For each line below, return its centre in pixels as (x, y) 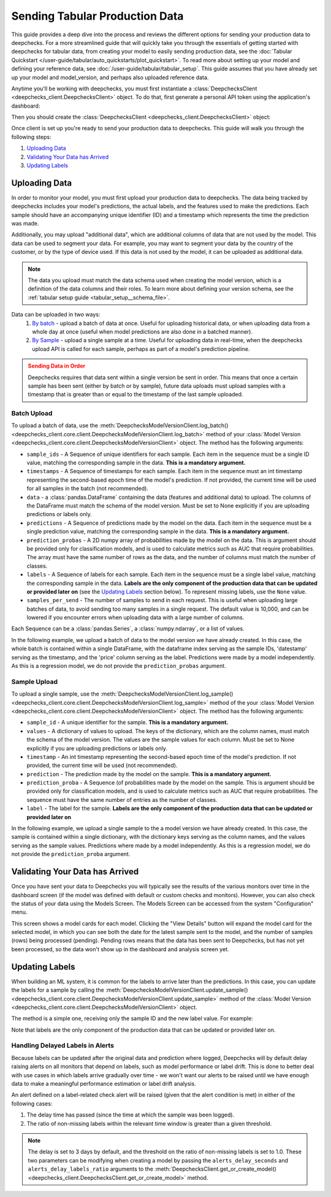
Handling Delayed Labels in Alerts (63, 1046)
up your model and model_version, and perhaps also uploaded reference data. (110, 77)
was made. (25, 224)
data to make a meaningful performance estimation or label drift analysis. (104, 1084)
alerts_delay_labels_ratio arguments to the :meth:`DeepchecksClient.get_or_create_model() (152, 1169)
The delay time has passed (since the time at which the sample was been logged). (131, 1115)
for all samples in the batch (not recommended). (87, 489)
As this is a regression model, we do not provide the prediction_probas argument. (119, 666)
